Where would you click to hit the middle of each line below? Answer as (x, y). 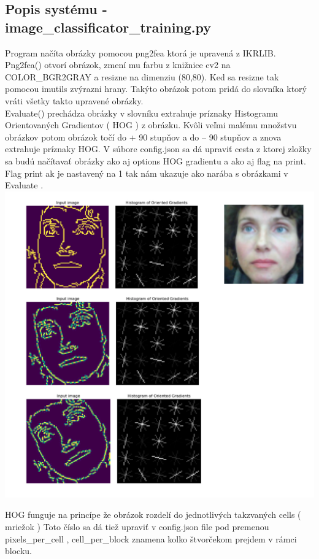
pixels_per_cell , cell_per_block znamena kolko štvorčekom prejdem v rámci (151, 538)
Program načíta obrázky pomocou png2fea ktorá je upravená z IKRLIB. (140, 52)
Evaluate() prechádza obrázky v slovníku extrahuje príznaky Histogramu (142, 113)
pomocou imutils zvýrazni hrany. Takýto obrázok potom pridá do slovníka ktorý (156, 89)
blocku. (18, 551)
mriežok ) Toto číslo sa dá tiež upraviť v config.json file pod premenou (137, 526)
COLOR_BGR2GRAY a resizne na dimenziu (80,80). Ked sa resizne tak (142, 76)
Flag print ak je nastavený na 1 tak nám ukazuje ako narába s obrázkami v (147, 173)
